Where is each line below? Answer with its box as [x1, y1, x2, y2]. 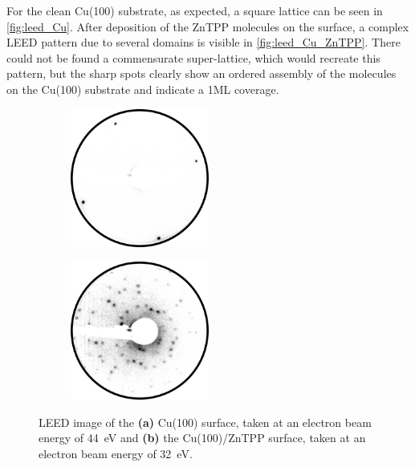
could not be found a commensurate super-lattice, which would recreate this [6, 49, 380, 66]
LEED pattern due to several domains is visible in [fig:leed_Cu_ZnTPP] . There [6, 34, 401, 51]
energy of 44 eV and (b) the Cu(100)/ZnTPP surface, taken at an [39, 429, 366, 446]
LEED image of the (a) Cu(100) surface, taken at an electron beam [39, 413, 372, 430]
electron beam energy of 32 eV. [39, 445, 193, 461]
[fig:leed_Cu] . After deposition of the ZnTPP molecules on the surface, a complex [6, 18, 409, 35]
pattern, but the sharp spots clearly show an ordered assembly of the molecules [6, 65, 397, 82]
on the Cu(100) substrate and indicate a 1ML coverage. [6, 80, 279, 97]
